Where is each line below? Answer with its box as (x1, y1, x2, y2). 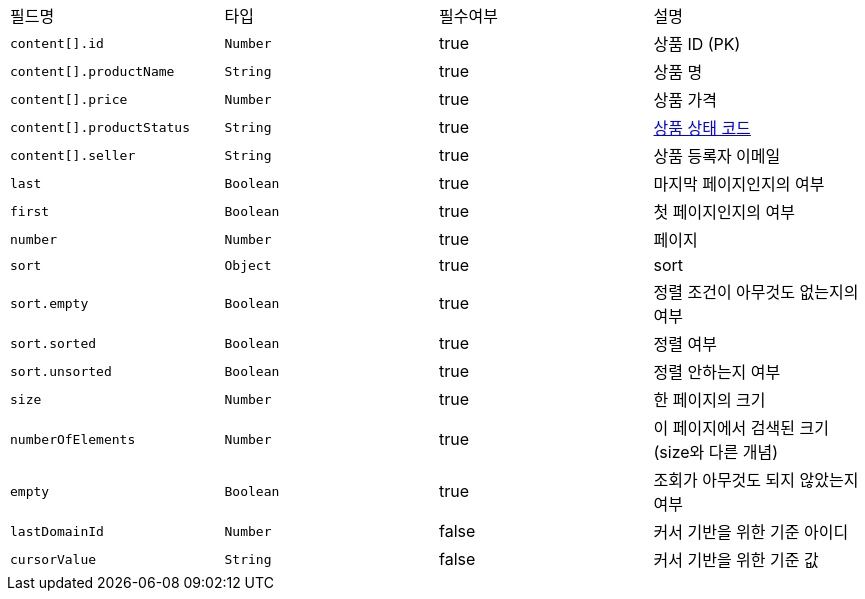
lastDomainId (10, 523, 104, 539)
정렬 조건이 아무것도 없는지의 (653, 282, 859, 302)
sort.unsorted (10, 363, 112, 379)
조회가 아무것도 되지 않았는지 (653, 470, 859, 490)
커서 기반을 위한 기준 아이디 (653, 522, 849, 542)
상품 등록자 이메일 (653, 146, 781, 166)
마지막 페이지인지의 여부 (653, 174, 825, 194)
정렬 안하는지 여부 (653, 362, 781, 382)
